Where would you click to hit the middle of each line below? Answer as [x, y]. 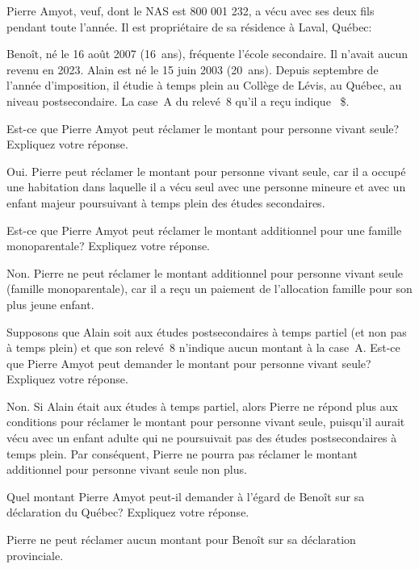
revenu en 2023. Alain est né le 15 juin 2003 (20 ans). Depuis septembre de [193, 69]
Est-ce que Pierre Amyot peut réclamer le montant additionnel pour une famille [204, 230]
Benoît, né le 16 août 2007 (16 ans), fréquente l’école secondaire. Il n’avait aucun [207, 54]
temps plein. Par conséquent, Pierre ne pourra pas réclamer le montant [182, 453]
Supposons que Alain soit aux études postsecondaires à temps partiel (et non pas [207, 331]
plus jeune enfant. [50, 304]
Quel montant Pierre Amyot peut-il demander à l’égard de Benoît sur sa [186, 496]
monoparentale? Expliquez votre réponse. [109, 246]
